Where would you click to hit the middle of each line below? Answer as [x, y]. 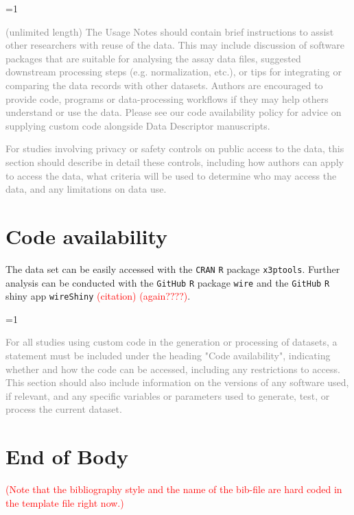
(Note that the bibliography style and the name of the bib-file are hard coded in [174, 489]
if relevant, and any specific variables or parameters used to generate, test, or [168, 395]
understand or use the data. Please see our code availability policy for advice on [174, 112]
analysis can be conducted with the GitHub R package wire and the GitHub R [168, 282]
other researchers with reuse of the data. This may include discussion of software [175, 45]
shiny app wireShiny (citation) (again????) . [98, 296]
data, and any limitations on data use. [86, 189]
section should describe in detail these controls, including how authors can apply [175, 161]
